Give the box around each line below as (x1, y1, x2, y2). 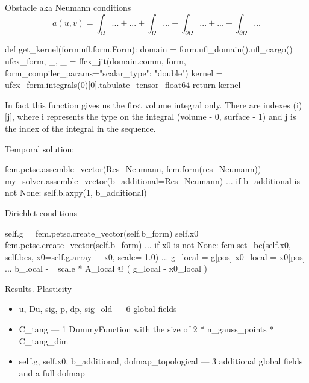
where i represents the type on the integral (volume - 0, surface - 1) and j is (17, 110, 296, 123)
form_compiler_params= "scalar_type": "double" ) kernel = (5, 66, 223, 79)
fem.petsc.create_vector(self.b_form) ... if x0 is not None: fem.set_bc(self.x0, (5, 238, 291, 251)
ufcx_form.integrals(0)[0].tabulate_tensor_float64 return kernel (5, 78, 241, 91)
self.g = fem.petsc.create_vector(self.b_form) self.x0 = (5, 226, 208, 239)
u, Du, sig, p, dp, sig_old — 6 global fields (19, 302, 177, 315)
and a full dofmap (19, 366, 85, 379)
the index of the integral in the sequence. (5, 122, 156, 134)
